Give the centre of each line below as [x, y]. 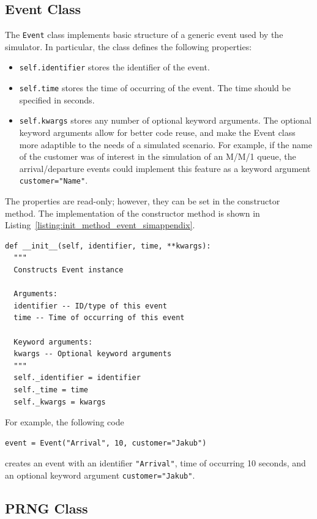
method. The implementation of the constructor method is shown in [132, 213]
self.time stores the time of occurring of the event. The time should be [155, 88]
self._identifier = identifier [77, 378]
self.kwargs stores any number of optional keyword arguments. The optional [165, 120]
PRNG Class [47, 508]
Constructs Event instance [69, 270]
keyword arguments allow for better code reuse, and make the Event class [157, 133]
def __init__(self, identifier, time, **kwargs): [108, 246]
